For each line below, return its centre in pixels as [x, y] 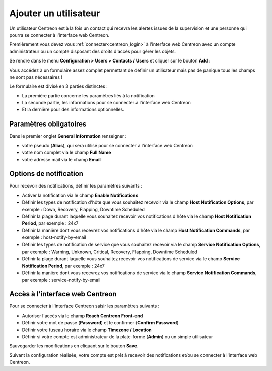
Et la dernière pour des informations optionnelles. [73, 110]
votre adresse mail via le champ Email [61, 159]
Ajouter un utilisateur [55, 13]
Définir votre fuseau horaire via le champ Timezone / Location [87, 330]
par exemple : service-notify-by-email [61, 280]
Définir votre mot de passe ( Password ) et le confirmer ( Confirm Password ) [100, 323]
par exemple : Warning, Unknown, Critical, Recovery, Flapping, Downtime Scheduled [110, 252]
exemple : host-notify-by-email [54, 237]
